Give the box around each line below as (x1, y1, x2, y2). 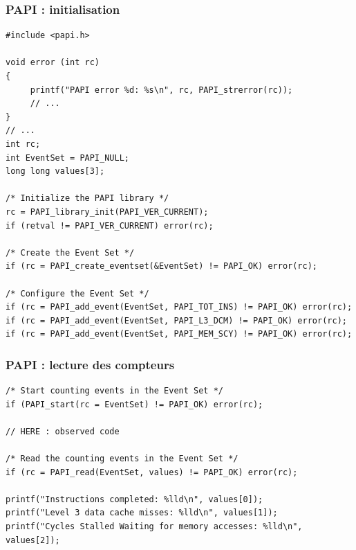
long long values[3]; (6, 166, 105, 177)
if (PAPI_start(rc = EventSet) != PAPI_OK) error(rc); (6, 399, 263, 409)
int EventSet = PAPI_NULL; (6, 152, 129, 163)
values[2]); (6, 535, 60, 545)
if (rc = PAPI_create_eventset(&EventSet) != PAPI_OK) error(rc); (6, 261, 318, 272)
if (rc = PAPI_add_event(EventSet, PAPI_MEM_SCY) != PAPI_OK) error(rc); (6, 329, 353, 339)
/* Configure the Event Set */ (6, 288, 149, 299)
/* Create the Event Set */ (6, 247, 135, 258)
